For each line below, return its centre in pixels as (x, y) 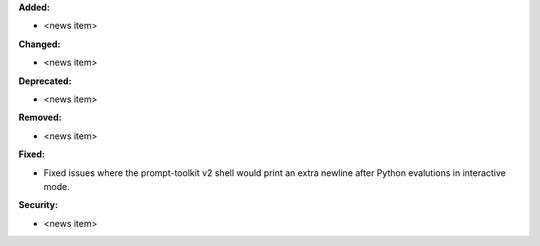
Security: (38, 205)
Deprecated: (45, 81)
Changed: (39, 44)
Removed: (40, 117)
